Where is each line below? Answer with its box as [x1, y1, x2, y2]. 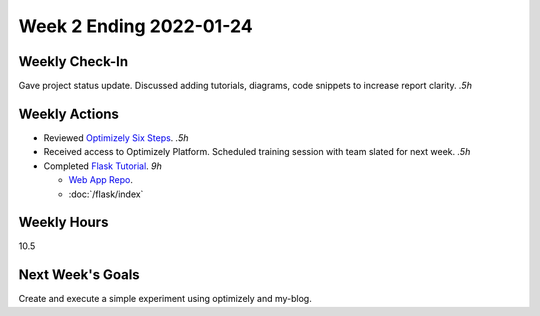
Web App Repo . [68, 174, 134, 186]
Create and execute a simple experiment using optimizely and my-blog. [18, 293, 312, 305]
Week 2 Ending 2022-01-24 [18, 15, 254, 37]
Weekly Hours [18, 214, 109, 231]
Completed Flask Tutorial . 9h [43, 160, 162, 172]
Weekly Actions [18, 105, 120, 122]
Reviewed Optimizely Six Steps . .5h [43, 131, 189, 144]
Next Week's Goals [18, 266, 140, 284]
